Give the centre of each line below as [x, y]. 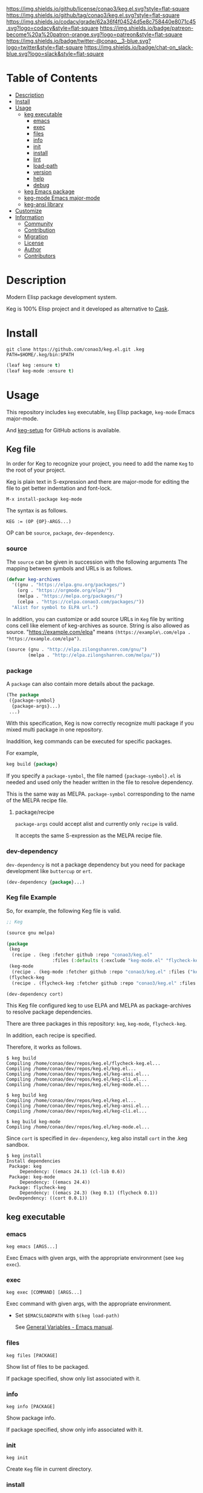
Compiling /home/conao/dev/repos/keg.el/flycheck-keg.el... [84, 1064]
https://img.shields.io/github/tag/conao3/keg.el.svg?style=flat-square [93, 15]
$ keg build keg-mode [34, 1122]
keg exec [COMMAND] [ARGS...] [44, 1293]
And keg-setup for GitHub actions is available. [63, 430]
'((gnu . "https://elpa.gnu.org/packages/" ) [69, 585]
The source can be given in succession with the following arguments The [97, 562]
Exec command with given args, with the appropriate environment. [89, 1303]
